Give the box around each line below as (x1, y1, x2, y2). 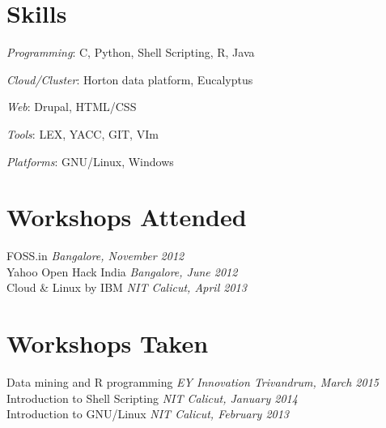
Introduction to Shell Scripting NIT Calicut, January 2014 (6, 389, 298, 406)
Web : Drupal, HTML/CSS (6, 98, 137, 115)
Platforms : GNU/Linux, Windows (6, 152, 174, 169)
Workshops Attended (6, 200, 247, 233)
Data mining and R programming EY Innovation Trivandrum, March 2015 (6, 374, 379, 391)
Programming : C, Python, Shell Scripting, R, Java (6, 44, 255, 61)
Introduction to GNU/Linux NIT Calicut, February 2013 (6, 405, 289, 422)
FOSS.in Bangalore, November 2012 (6, 247, 185, 264)
